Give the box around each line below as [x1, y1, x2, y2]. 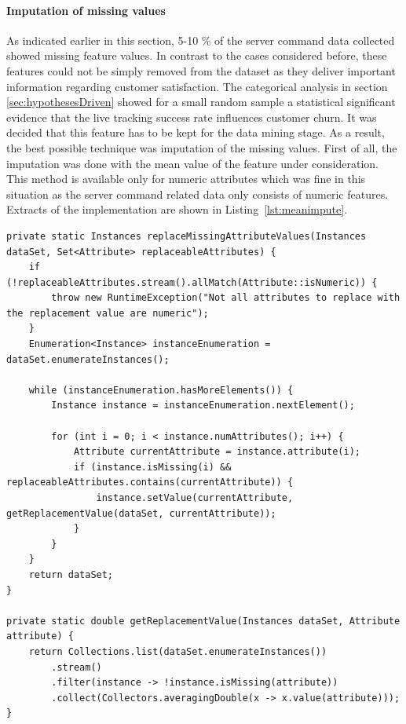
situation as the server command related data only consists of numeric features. [6, 185, 389, 202]
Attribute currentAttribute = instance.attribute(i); [73, 446, 361, 458]
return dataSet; [28, 569, 114, 580]
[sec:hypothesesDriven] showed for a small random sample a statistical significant [6, 93, 396, 110]
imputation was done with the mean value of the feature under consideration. [6, 155, 379, 171]
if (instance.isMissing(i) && [73, 461, 232, 473]
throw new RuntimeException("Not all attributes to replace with [51, 292, 401, 304]
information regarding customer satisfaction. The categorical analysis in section [6, 78, 388, 94]
